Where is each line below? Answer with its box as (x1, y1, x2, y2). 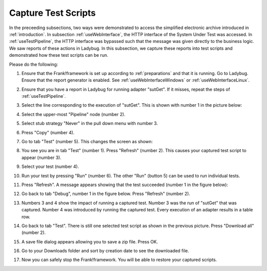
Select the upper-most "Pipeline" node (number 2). (21, 111, 126, 117)
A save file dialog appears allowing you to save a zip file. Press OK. (21, 238, 158, 244)
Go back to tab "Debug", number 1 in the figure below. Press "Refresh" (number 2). (21, 191, 190, 197)
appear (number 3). (21, 155, 62, 160)
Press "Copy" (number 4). (21, 129, 75, 135)
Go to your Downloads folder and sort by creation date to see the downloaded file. (21, 248, 189, 254)
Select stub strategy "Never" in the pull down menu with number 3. (21, 120, 158, 126)
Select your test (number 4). (21, 163, 79, 170)
